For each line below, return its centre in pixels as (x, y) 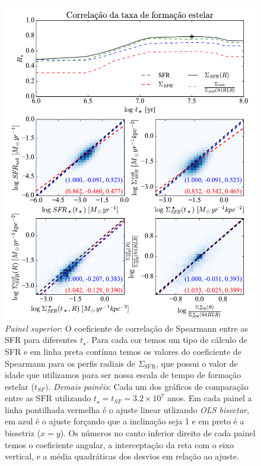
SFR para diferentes (41, 340)
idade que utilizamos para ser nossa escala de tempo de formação (123, 375)
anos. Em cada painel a (209, 398)
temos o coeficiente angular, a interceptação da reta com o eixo (119, 444)
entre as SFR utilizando (48, 398)
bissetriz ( (23, 433)
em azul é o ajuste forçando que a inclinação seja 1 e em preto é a (125, 421)
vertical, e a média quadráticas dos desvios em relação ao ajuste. (122, 456)
